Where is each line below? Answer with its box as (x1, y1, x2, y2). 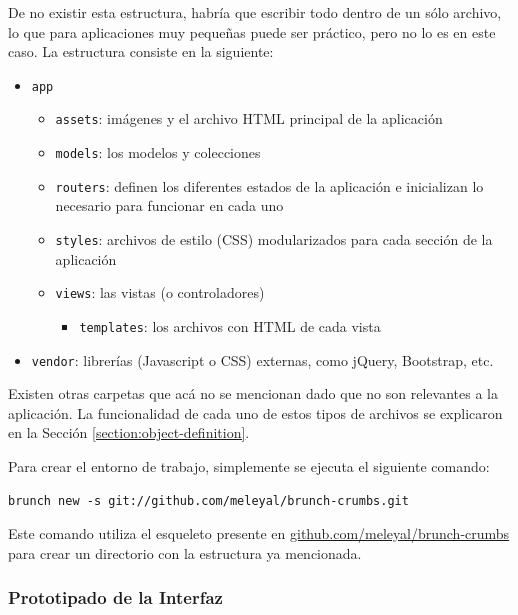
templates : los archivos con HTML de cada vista (79, 315, 381, 336)
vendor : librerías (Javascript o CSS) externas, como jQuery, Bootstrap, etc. (31, 349, 494, 370)
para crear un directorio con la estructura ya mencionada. (8, 542, 362, 563)
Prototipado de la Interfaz (8, 585, 223, 610)
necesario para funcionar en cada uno (55, 195, 284, 216)
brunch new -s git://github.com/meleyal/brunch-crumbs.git (8, 493, 409, 508)
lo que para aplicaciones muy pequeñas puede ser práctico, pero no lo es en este (8, 21, 496, 42)
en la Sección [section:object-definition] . (8, 422, 250, 443)
